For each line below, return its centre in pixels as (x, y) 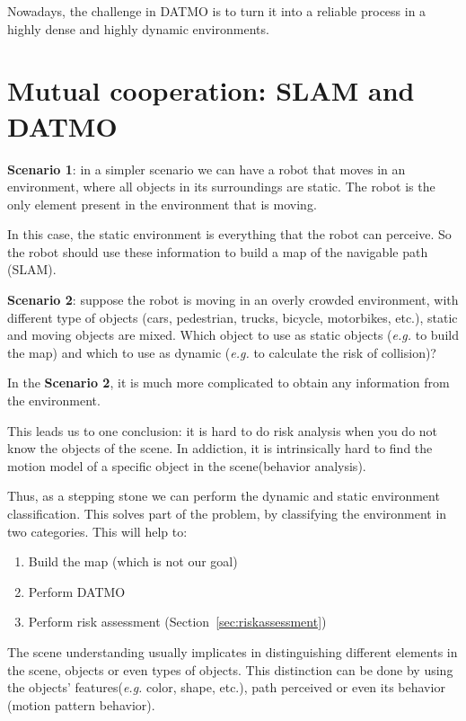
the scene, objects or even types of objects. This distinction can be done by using (230, 669)
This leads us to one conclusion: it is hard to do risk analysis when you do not (223, 430)
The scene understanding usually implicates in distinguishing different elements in (233, 651)
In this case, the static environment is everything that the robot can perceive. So (229, 234)
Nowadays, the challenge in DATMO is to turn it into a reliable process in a (217, 11)
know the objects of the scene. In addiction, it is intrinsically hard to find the (220, 448)
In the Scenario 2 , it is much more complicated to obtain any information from (229, 383)
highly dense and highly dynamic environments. (138, 28)
